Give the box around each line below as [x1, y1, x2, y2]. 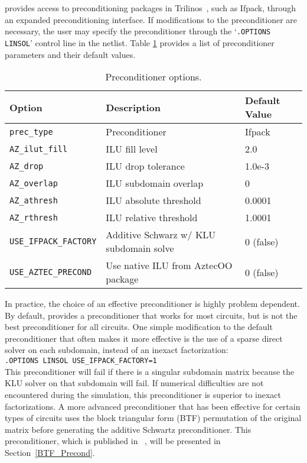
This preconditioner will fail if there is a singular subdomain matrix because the [5, 365, 295, 377]
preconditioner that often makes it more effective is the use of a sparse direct [5, 332, 283, 344]
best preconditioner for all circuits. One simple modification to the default [5, 320, 273, 333]
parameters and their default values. [5, 48, 136, 60]
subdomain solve [106, 241, 174, 255]
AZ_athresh [9, 195, 58, 205]
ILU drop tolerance [106, 159, 185, 173]
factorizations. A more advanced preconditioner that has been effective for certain [5, 400, 301, 412]
